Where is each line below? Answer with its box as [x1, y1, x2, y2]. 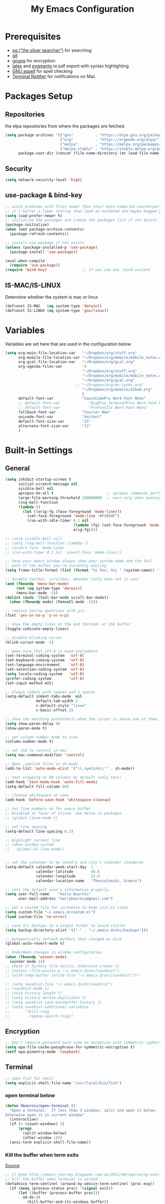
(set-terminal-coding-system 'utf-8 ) [5, 653, 84, 658]
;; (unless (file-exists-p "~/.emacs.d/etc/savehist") [5, 968, 120, 973]
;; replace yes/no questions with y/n [5, 608, 84, 613]
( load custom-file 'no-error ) [5, 914, 67, 919]
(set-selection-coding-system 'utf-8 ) [5, 667, 84, 672]
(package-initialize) [5, 222, 50, 227]
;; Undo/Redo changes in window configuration [5, 950, 102, 955]
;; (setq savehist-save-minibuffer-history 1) [5, 1000, 102, 1005]
